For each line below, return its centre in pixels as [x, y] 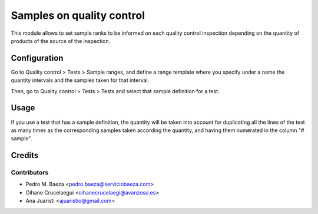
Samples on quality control [78, 15]
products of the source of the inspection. [61, 41]
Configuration [37, 58]
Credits [25, 155]
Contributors [30, 173]
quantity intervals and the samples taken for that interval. [80, 80]
